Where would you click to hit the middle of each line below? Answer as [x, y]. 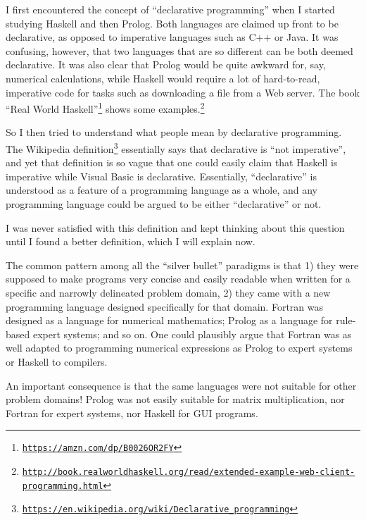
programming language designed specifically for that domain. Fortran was [164, 306]
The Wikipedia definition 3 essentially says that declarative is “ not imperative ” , [176, 148]
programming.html [63, 486]
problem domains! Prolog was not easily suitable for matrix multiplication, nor [175, 399]
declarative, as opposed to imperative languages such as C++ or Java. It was [172, 37]
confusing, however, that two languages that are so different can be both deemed [179, 50]
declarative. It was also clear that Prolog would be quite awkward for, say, [166, 64]
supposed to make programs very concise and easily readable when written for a [178, 279]
